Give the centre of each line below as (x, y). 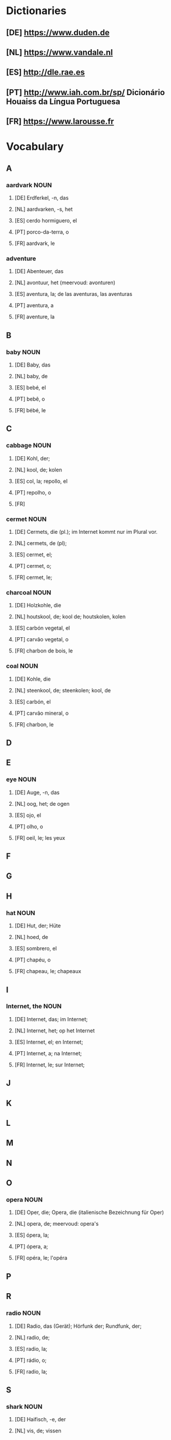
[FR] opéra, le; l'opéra (41, 1258)
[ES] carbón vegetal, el (42, 628)
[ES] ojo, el (28, 815)
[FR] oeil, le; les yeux (40, 837)
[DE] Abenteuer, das (39, 271)
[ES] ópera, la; (32, 1235)
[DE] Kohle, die (33, 679)
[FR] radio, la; (31, 1371)
